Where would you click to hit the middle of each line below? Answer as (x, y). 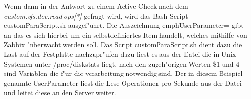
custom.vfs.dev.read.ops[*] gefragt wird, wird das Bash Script (96, 15)
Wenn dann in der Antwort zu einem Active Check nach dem (96, 6)
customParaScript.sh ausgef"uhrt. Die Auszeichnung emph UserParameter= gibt (124, 25)
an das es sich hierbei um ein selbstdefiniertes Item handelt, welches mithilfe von (125, 35)
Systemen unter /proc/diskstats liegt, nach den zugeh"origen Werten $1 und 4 (122, 63)
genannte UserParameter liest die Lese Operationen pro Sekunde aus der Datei (123, 83)
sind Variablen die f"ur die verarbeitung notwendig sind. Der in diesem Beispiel (123, 73)
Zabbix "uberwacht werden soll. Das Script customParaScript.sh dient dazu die (123, 44)
